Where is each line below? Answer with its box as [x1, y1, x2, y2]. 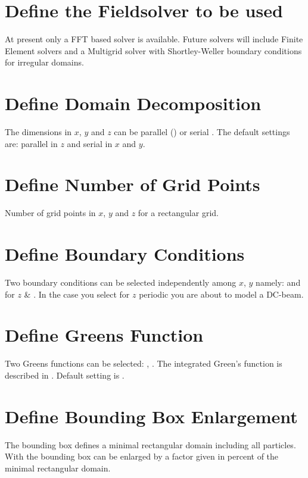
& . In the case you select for [24, 288, 130, 300]
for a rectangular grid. [138, 207, 219, 219]
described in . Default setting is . [5, 368, 125, 381]
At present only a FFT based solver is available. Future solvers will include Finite [5, 33, 303, 45]
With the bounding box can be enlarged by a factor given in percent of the [5, 450, 279, 463]
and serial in [67, 137, 113, 149]
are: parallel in [5, 137, 58, 149]
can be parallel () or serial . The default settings [114, 126, 290, 138]
